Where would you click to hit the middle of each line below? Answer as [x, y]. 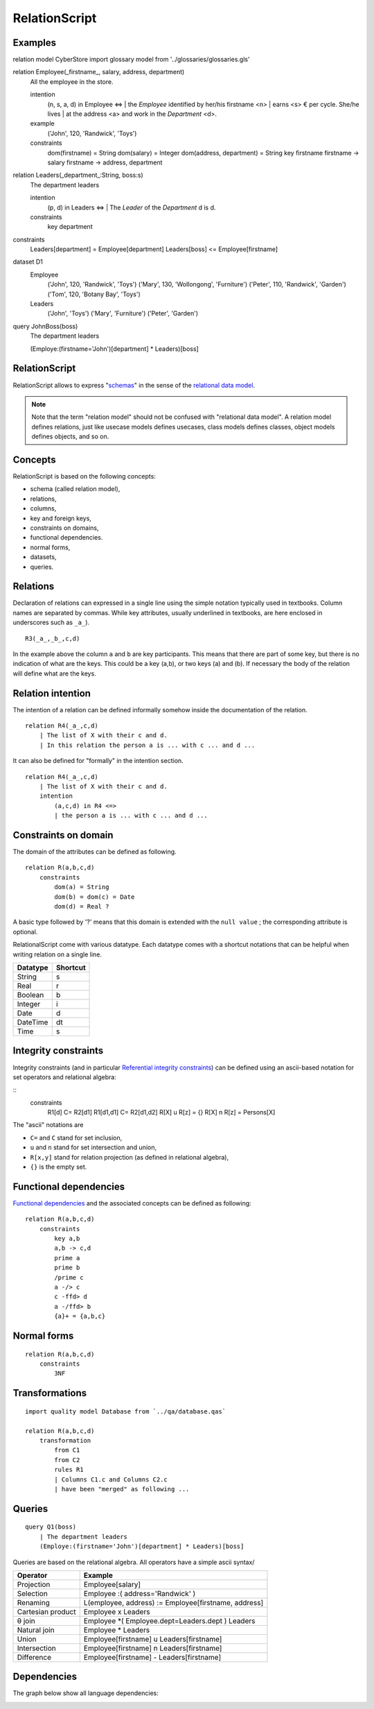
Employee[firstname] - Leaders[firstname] [152, 1657]
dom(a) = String [82, 887]
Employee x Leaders [117, 1611]
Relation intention [52, 693]
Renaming [33, 1602]
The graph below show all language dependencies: [86, 1693]
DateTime [33, 1022]
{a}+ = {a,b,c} [80, 1316]
